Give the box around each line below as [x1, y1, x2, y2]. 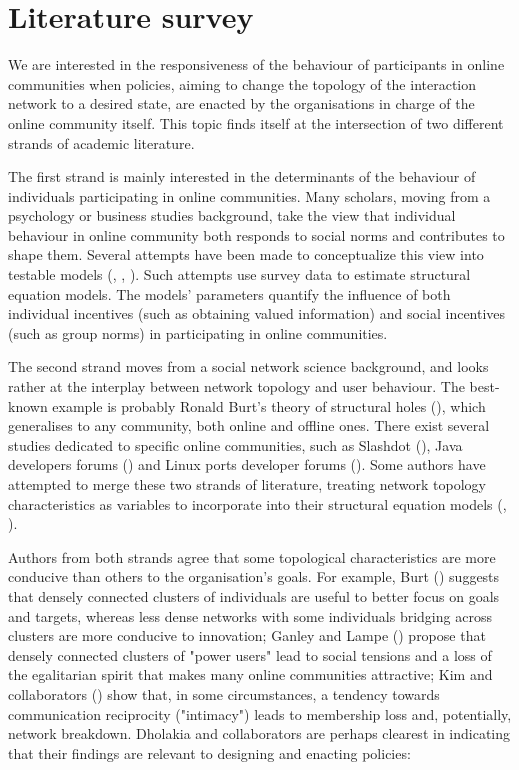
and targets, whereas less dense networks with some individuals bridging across [8, 605, 492, 626]
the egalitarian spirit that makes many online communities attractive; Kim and [8, 664, 493, 685]
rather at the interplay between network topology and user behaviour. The [8, 376, 465, 397]
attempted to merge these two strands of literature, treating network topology [8, 474, 487, 494]
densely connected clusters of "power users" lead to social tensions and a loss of [8, 644, 492, 665]
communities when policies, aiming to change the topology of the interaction [8, 73, 477, 94]
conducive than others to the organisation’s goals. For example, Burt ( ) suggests [8, 566, 500, 587]
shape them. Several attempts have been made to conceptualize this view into [8, 244, 484, 265]
